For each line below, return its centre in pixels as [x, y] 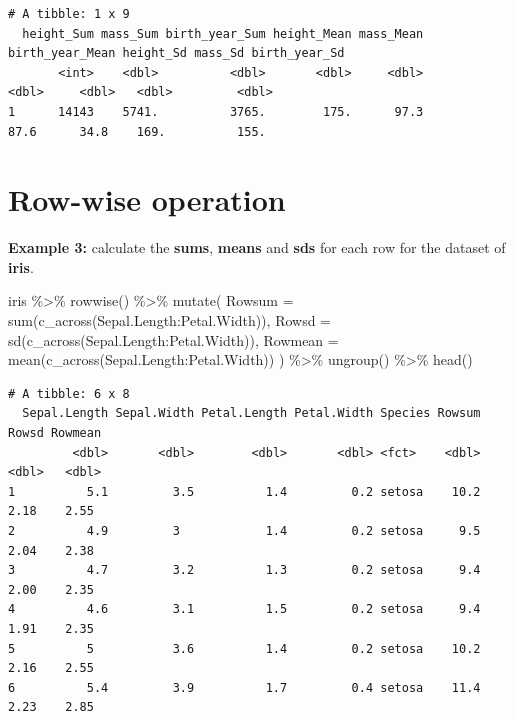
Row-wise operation [147, 199]
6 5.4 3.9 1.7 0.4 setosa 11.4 [244, 687]
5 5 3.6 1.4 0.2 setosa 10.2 [244, 648]
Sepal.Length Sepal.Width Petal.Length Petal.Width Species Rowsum [251, 413]
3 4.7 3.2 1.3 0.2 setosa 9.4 [244, 570]
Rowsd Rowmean [55, 433]
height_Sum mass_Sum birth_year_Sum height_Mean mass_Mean [223, 33]
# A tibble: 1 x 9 [69, 14]
